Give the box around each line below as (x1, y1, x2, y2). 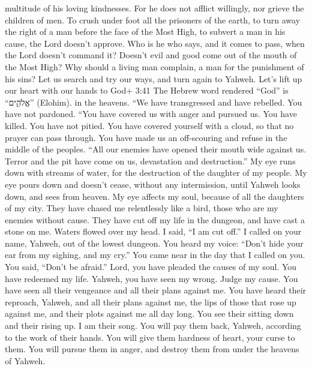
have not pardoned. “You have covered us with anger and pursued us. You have (5, 107, 297, 120)
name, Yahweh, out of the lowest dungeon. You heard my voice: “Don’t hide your (5, 236, 304, 249)
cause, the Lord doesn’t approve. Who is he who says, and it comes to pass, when (5, 37, 305, 49)
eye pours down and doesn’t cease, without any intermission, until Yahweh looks (5, 178, 301, 190)
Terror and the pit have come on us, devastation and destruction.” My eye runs (5, 154, 296, 167)
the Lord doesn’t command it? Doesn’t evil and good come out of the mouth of (5, 49, 297, 61)
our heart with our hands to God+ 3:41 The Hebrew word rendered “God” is (5, 84, 289, 97)
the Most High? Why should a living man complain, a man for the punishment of (5, 60, 304, 73)
